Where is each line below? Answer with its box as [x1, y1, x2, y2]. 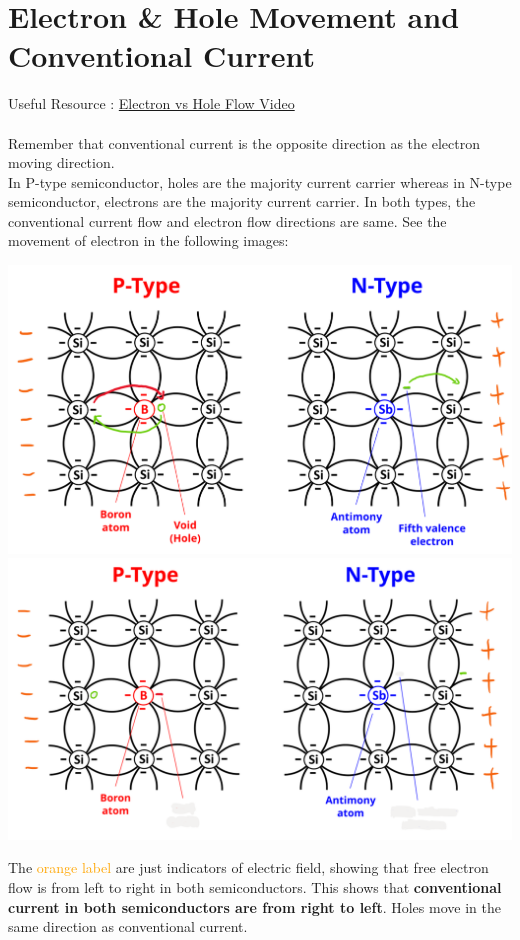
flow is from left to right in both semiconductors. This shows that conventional [8, 877, 502, 898]
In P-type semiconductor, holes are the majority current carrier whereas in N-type [8, 171, 512, 192]
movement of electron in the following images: [8, 230, 289, 251]
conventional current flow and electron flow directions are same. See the [8, 210, 447, 231]
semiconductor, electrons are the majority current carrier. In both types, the [8, 191, 476, 212]
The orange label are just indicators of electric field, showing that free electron [8, 857, 489, 878]
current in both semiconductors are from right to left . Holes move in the [8, 896, 501, 917]
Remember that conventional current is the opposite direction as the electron [8, 132, 480, 153]
